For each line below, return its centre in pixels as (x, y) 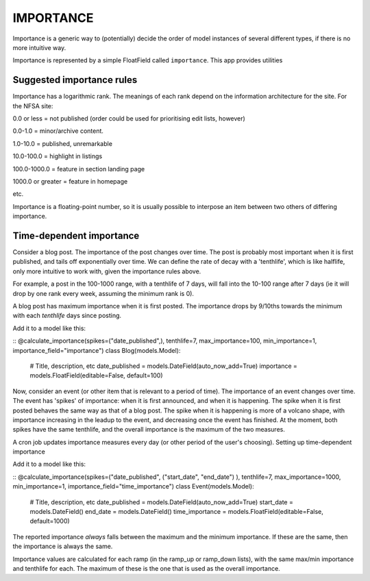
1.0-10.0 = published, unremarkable (63, 143)
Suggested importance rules (75, 80)
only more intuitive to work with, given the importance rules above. (107, 271)
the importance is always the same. (63, 546)
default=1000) (50, 521)
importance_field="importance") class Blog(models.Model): (97, 350)
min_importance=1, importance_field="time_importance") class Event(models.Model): (133, 486)
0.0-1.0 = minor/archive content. (58, 131)
